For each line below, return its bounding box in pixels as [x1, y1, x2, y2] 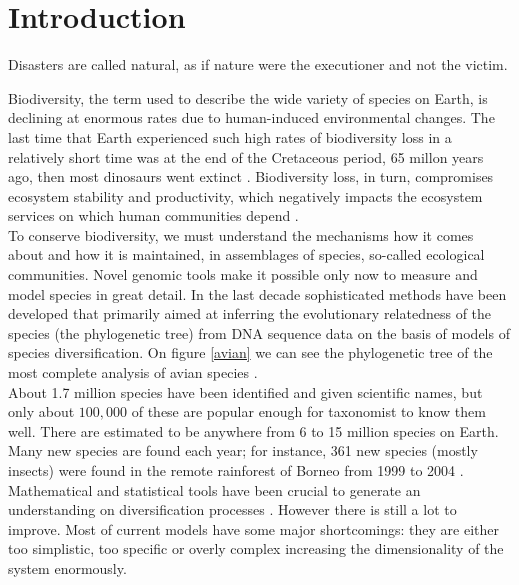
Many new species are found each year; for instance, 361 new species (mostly [8, 440, 478, 461]
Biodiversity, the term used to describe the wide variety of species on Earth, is [8, 87, 488, 108]
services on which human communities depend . [8, 205, 299, 226]
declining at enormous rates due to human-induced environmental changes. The [8, 107, 495, 128]
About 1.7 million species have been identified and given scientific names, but [8, 381, 483, 402]
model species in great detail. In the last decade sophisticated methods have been [8, 283, 507, 304]
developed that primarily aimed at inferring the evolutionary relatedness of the [8, 303, 492, 324]
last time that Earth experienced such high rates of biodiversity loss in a [8, 126, 452, 147]
